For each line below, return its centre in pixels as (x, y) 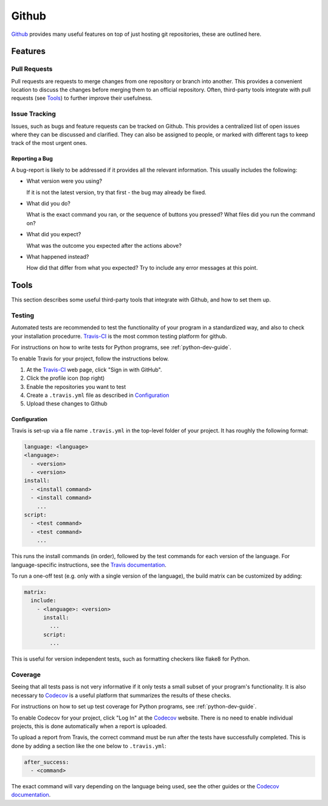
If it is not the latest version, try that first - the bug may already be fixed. (116, 192)
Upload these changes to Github (67, 404)
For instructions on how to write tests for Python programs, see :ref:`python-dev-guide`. (121, 348)
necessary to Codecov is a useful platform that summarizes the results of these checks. (121, 695)
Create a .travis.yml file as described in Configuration (98, 395)
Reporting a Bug (32, 159)
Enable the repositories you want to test (76, 387)
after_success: (46, 762)
